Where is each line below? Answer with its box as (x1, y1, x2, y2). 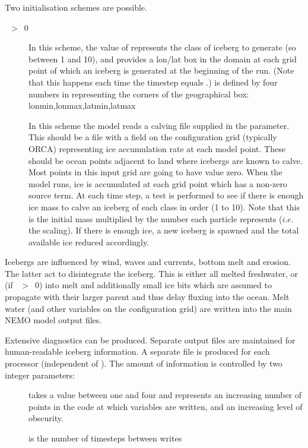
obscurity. (28, 412, 63, 424)
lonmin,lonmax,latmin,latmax (28, 99, 136, 112)
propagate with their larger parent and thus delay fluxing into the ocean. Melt (5, 291, 290, 303)
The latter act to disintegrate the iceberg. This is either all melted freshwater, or (5, 267, 299, 279)
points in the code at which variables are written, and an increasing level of (28, 400, 303, 412)
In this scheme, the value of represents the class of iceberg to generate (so (28, 41, 296, 53)
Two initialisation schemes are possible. (5, 1, 147, 13)
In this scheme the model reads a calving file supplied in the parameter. (28, 119, 290, 131)
